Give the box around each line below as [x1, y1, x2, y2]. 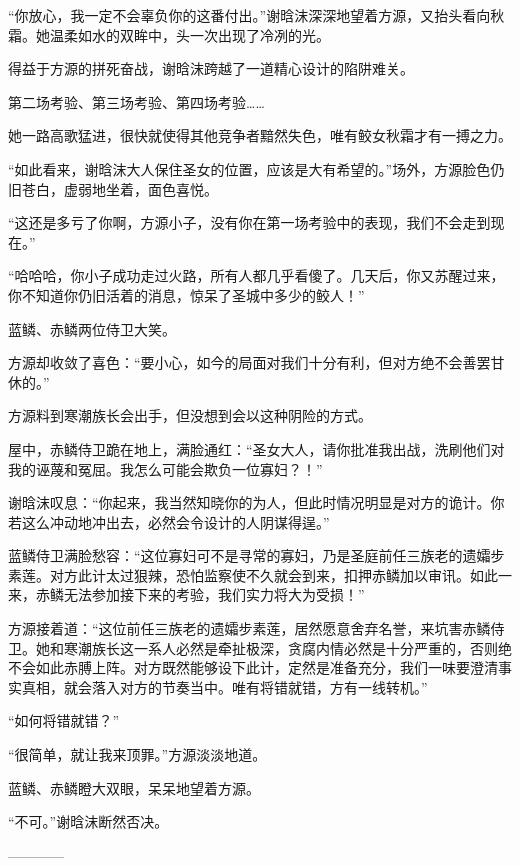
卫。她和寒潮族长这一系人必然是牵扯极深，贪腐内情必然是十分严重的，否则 [8, 637, 498, 658]
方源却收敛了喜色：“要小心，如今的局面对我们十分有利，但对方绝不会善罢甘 [8, 352, 505, 373]
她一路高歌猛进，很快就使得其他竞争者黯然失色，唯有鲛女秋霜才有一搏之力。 [8, 125, 512, 146]
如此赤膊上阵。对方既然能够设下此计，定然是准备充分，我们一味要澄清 [35, 657, 498, 678]
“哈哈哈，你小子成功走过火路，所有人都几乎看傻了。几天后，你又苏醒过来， [8, 265, 505, 286]
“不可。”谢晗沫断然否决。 [8, 811, 169, 832]
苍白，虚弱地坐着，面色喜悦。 [21, 178, 218, 199]
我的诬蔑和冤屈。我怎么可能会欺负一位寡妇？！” [8, 458, 323, 479]
